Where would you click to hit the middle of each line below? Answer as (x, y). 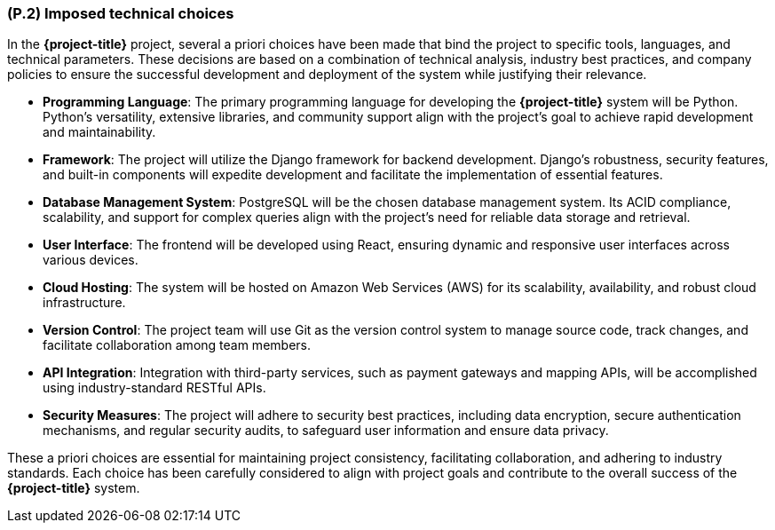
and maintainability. (99, 132)
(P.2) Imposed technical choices (121, 13)
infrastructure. (84, 303)
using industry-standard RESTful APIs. (154, 388)
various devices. (91, 260)
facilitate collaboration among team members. (177, 345)
